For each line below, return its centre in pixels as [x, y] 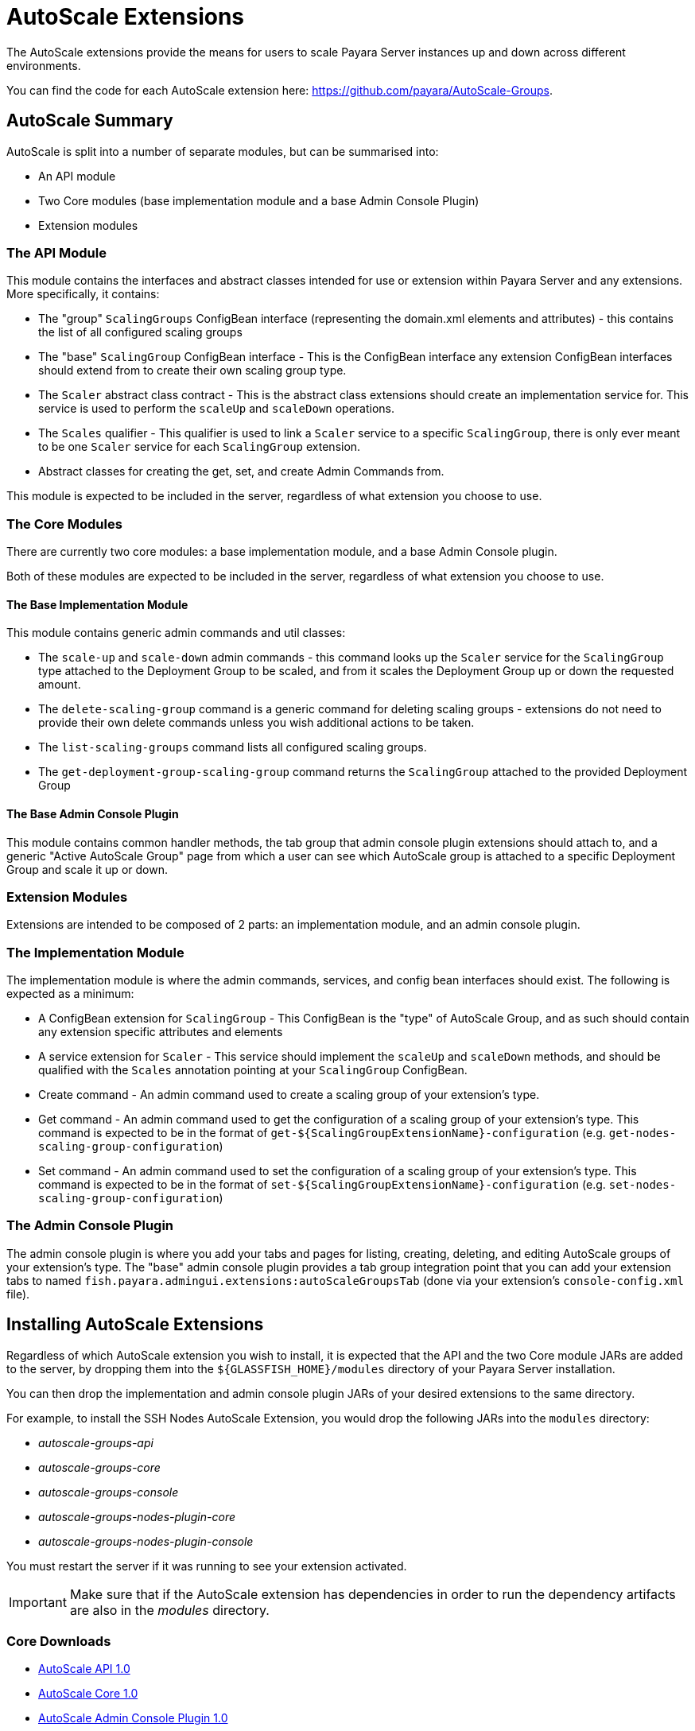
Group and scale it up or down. [87, 869]
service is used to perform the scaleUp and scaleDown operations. [217, 409]
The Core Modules [64, 524]
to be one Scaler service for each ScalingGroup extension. [200, 447]
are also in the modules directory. [169, 1610]
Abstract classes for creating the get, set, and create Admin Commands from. [241, 472]
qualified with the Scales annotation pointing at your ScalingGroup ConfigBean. [253, 1070]
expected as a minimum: [70, 994]
